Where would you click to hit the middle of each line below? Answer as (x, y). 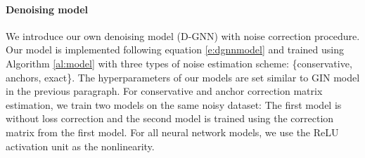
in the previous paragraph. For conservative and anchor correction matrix (164, 91)
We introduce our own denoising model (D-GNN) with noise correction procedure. (183, 35)
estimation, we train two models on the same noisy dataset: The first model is (174, 104)
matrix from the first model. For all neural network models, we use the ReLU (172, 132)
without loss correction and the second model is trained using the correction (170, 118)
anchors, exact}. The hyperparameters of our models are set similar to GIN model (183, 77)
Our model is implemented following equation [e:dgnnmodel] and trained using (175, 50)
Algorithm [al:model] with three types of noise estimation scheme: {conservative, (179, 63)
